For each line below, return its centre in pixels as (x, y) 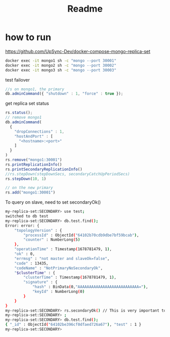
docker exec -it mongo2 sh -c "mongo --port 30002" (61, 65)
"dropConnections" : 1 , (39, 132)
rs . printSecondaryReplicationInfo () (44, 169)
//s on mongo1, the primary (35, 89)
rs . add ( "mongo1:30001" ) (30, 193)
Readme (85, 9)
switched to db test (27, 216)
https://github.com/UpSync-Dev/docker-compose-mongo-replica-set (78, 51)
